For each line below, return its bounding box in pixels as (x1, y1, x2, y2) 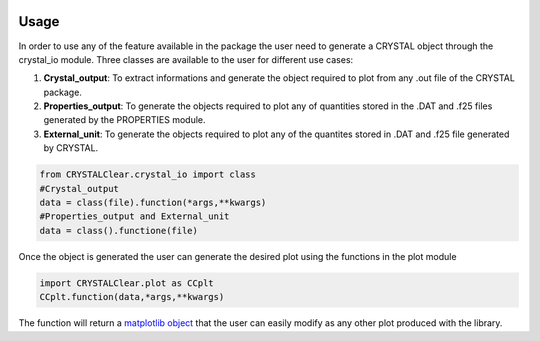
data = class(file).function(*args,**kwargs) (39, 197, 267, 209)
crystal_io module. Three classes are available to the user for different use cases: (18, 53, 354, 65)
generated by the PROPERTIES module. (43, 114, 206, 126)
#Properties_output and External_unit (39, 211, 230, 222)
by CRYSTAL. (43, 142, 99, 154)
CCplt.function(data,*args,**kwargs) (39, 291, 225, 303)
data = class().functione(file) (39, 225, 199, 236)
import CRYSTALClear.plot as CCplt (39, 277, 214, 289)
